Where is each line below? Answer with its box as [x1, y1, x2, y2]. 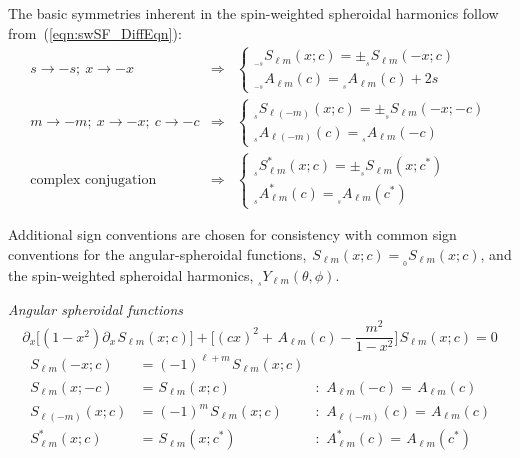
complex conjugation [30, 172, 157, 187]
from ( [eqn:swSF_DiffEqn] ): [8, 22, 182, 43]
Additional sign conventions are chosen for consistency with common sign [8, 224, 457, 245]
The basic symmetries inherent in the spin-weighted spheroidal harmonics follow [8, 3, 499, 23]
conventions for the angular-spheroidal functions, [8, 243, 307, 264]
